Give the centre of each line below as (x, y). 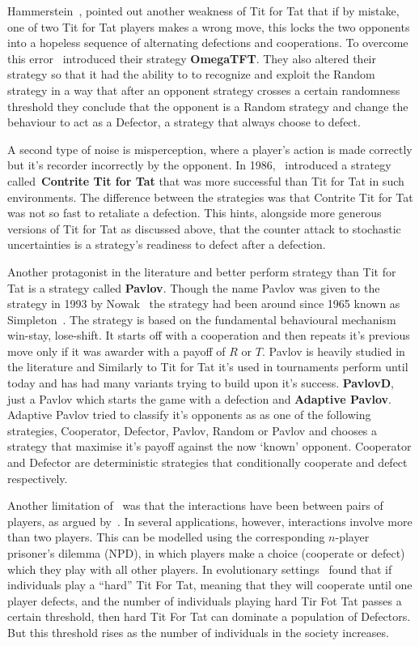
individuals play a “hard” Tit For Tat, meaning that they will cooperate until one (210, 585)
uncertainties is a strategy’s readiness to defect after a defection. (167, 244)
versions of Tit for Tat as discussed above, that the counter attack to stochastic (204, 228)
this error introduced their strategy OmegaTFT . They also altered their (192, 58)
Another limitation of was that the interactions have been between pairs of (195, 505)
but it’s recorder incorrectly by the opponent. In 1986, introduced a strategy (199, 165)
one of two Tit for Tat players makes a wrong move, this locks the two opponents (209, 26)
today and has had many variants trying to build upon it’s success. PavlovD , (201, 383)
